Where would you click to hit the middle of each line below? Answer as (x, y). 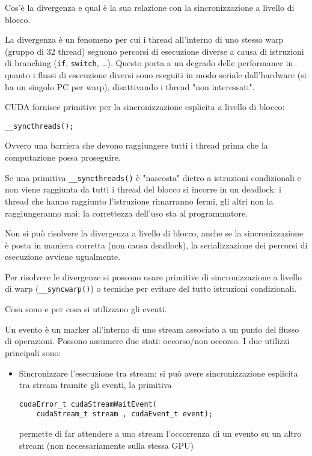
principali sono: (33, 352)
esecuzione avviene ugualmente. (63, 257)
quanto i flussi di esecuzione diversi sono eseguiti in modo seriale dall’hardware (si (156, 75)
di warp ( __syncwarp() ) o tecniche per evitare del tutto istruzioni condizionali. (151, 288)
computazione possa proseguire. (63, 157)
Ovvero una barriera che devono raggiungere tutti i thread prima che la (136, 145)
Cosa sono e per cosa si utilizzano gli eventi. (86, 309)
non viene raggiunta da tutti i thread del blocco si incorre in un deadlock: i (143, 189)
